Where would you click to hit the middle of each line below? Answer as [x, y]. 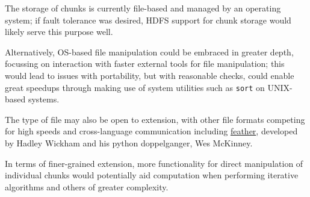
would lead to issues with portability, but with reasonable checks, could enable [150, 75]
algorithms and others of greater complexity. [87, 186]
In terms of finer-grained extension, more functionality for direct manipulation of [154, 163]
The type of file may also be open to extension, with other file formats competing [155, 119]
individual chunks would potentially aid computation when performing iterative [152, 175]
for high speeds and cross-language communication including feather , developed [151, 131]
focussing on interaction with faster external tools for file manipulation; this [145, 64]
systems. [44, 99]
